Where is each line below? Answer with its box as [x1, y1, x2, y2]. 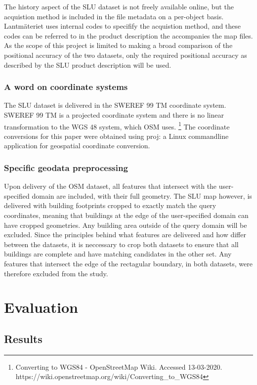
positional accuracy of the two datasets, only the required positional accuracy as [4, 49, 247, 60]
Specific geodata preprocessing [4, 161, 128, 173]
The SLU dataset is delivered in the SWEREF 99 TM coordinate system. [4, 100, 226, 110]
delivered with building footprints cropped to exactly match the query [4, 200, 216, 211]
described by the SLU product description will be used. [4, 59, 171, 70]
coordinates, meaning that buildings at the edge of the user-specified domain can [4, 210, 249, 220]
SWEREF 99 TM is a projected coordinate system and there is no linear [4, 109, 224, 120]
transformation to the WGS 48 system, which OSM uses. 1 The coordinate [4, 120, 230, 131]
